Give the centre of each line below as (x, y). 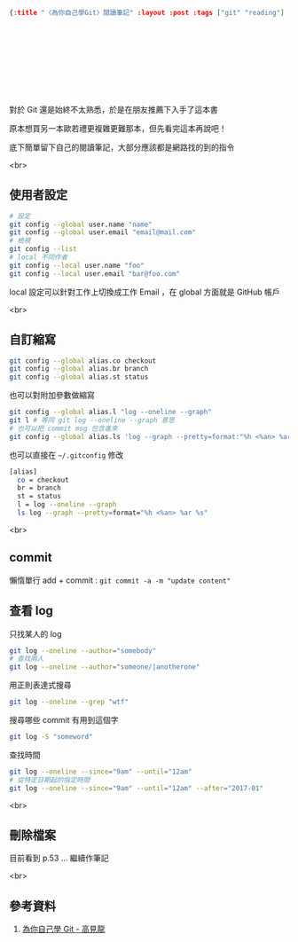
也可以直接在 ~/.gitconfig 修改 (67, 455)
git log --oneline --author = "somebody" (83, 651)
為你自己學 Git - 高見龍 (63, 929)
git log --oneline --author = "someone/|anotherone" (105, 667)
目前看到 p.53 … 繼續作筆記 (59, 858)
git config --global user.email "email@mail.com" (103, 232)
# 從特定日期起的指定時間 (50, 780)
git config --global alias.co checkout (83, 361)
